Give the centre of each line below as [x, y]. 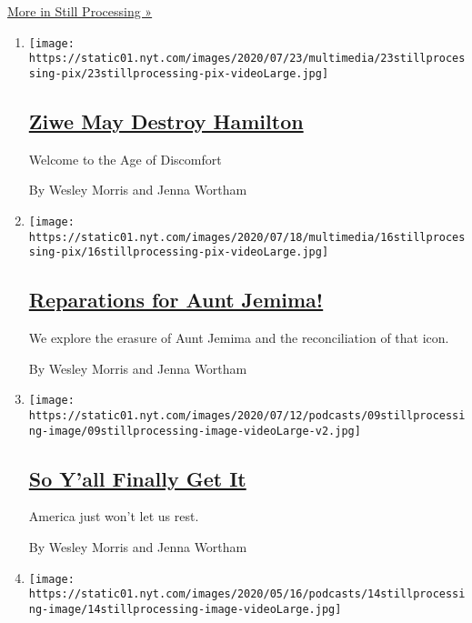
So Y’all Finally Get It [137, 478]
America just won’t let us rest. [114, 516]
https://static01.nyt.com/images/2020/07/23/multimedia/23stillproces [247, 59]
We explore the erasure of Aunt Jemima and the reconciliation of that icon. [239, 338]
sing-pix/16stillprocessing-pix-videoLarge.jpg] [179, 252]
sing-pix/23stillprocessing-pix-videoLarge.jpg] [179, 73]
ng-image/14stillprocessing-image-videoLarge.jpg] [185, 609]
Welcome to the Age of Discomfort [125, 159]
